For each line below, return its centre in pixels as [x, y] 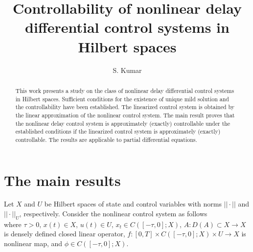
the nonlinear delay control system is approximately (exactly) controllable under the [123, 123]
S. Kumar [127, 70]
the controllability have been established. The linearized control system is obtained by [125, 107]
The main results [62, 180]
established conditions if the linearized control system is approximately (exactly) [118, 131]
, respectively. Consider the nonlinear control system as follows [113, 214]
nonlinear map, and [33, 243]
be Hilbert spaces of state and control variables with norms [133, 204]
